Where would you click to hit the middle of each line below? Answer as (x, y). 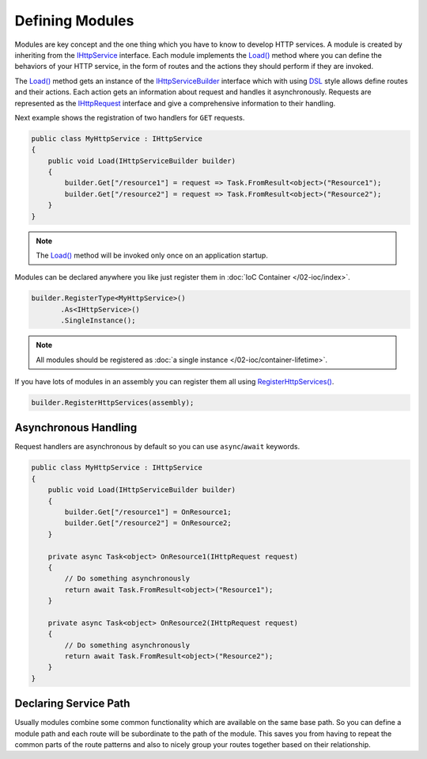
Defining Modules (74, 21)
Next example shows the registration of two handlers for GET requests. (130, 117)
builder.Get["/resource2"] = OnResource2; (148, 523)
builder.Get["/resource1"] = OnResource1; (148, 512)
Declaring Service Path (72, 704)
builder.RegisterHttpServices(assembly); (113, 402)
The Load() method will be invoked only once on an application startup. (152, 255)
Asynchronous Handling (76, 428)
